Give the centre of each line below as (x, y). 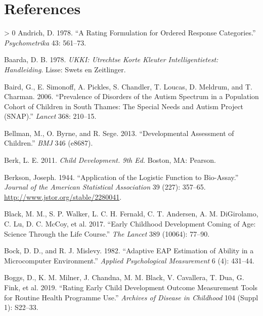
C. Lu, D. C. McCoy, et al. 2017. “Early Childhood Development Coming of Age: (130, 224)
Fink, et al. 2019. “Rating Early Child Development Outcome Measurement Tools (131, 287)
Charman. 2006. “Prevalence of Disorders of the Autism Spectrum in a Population (131, 96)
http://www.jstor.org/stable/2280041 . (63, 196)
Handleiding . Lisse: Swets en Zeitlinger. (65, 69)
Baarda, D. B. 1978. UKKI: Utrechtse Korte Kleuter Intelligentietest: (111, 59)
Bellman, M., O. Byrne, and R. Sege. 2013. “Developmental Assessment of (119, 133)
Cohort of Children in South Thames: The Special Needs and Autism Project (124, 106)
